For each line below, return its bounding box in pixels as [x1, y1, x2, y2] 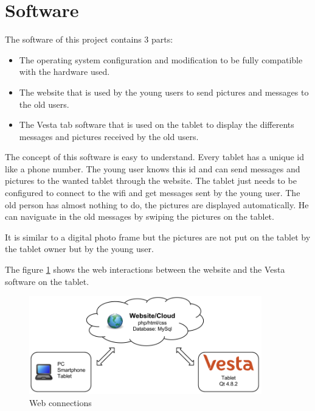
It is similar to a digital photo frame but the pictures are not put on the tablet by [5, 230, 311, 243]
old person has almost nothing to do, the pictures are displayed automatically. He [5, 198, 309, 211]
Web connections [29, 396, 92, 409]
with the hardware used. [19, 65, 110, 78]
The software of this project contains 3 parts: [5, 33, 173, 46]
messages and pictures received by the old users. [19, 130, 199, 142]
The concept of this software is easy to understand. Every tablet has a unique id [5, 150, 304, 163]
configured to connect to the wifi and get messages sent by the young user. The [5, 186, 300, 199]
